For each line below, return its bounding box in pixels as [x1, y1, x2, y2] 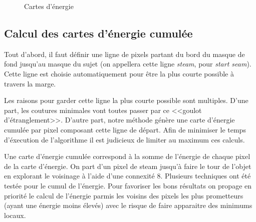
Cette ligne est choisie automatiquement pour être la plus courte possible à [4, 68, 234, 78]
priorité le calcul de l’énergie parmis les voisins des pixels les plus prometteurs [4, 190, 243, 200]
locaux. [4, 209, 26, 220]
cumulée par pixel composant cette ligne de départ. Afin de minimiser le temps [4, 124, 246, 134]
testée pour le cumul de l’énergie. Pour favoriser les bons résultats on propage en [4, 180, 252, 190]
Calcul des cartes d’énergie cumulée [4, 25, 193, 40]
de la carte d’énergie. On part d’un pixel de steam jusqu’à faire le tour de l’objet [4, 160, 251, 171]
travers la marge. [4, 78, 56, 88]
